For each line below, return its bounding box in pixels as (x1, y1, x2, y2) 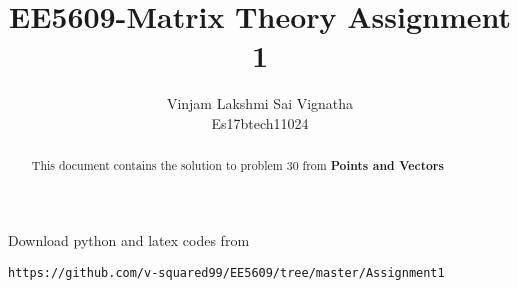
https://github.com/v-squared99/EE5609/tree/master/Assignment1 (8, 265, 445, 280)
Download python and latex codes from (8, 229, 250, 250)
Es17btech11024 (211, 112, 309, 133)
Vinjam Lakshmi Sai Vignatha (166, 93, 354, 114)
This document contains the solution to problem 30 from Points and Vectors (31, 157, 444, 175)
